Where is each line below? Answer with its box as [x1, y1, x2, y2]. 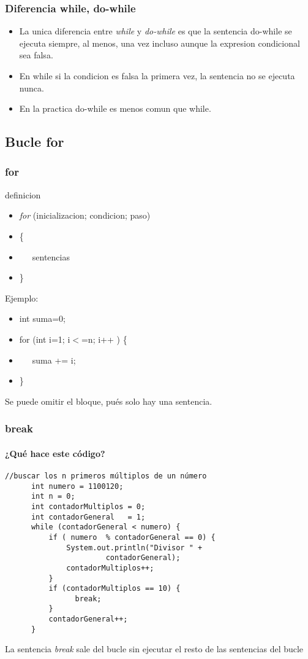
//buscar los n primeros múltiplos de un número [5, 471, 207, 480]
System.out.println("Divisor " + [66, 543, 203, 552]
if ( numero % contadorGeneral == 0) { [48, 532, 216, 542]
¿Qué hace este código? [5, 446, 105, 459]
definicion [5, 188, 41, 201]
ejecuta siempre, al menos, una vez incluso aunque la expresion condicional [19, 36, 300, 49]
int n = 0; [31, 492, 75, 501]
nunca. [19, 81, 44, 94]
